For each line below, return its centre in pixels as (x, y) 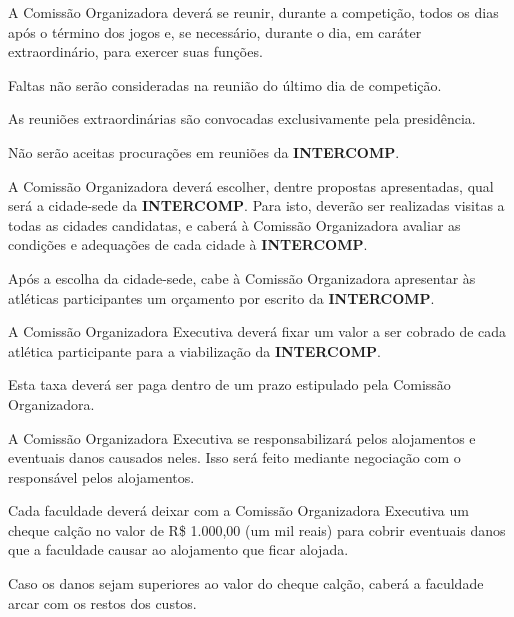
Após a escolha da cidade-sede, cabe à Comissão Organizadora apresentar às (242, 277)
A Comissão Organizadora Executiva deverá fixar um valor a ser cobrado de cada (257, 331)
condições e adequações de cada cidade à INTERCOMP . (188, 244)
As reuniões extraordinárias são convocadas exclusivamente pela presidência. (242, 118)
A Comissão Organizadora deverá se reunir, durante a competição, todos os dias (253, 12)
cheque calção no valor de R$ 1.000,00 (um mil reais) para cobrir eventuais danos (257, 529)
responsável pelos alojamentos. (101, 476)
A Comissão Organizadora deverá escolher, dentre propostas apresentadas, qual (251, 185)
